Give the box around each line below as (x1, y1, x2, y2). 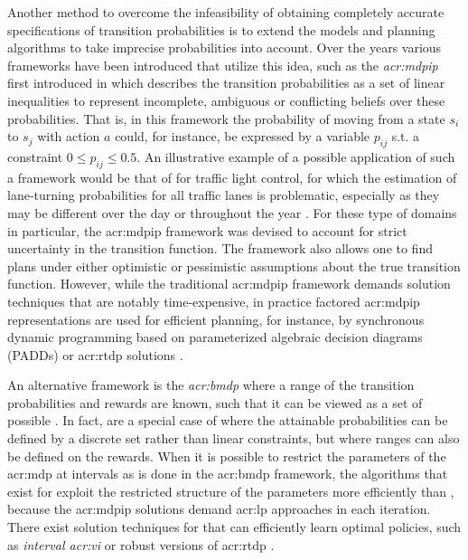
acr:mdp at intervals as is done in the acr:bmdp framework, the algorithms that (7, 464, 448, 483)
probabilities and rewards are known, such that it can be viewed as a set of (7, 393, 423, 412)
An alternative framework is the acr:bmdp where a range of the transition (7, 375, 415, 394)
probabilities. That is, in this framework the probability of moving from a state (7, 109, 445, 128)
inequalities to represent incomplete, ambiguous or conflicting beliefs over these (7, 90, 445, 109)
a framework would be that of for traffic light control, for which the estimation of (7, 167, 457, 186)
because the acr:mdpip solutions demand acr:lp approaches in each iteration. (7, 499, 431, 518)
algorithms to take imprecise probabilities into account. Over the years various (7, 38, 442, 57)
